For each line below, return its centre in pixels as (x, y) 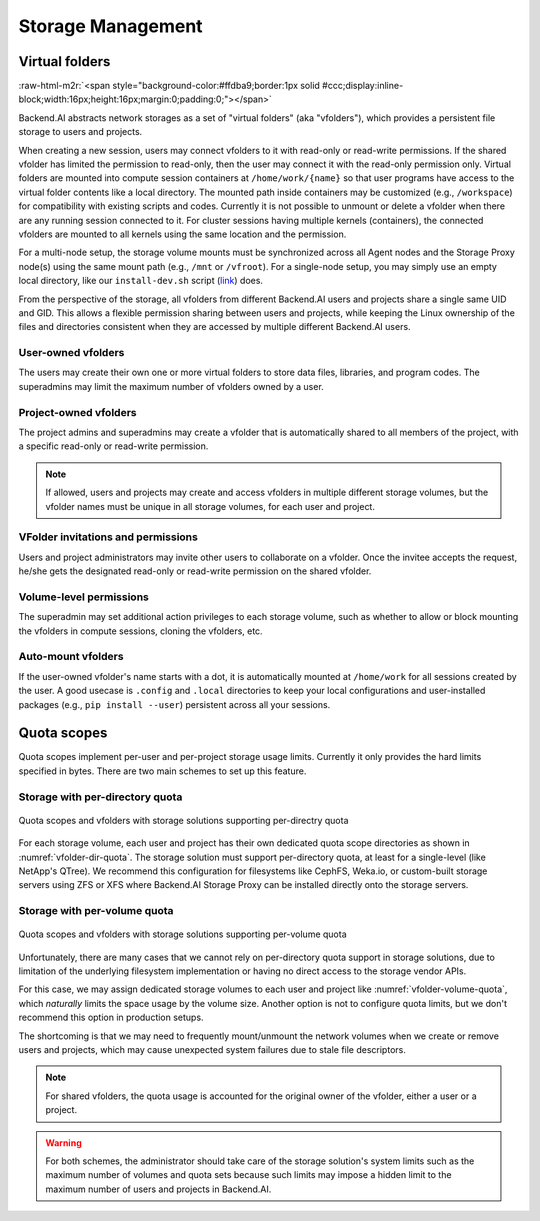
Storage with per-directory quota (100, 797)
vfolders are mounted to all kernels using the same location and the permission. (182, 234)
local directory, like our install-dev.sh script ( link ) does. (141, 281)
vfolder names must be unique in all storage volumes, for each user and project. (210, 506)
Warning (63, 1142)
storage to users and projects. (80, 132)
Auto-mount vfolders (71, 657)
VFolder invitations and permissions (108, 537)
